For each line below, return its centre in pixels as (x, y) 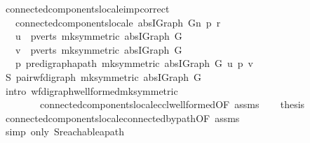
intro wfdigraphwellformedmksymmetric (92, 90)
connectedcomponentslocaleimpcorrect (87, 8)
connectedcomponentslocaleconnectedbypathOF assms (122, 118)
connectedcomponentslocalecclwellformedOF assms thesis (172, 104)
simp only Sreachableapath (65, 131)
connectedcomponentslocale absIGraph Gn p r (118, 22)
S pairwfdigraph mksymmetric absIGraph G (103, 76)
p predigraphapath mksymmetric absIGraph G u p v (134, 63)
